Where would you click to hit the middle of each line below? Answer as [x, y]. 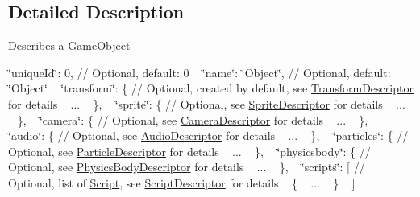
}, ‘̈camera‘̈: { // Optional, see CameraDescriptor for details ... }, [193, 119]
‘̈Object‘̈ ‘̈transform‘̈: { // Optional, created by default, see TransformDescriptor [211, 88]
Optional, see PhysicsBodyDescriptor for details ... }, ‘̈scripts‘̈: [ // [187, 167]
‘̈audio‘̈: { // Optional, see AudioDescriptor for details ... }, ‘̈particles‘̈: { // [208, 135]
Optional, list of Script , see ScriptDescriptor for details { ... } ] [182, 182]
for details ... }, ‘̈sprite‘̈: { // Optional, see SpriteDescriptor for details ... [207, 103]
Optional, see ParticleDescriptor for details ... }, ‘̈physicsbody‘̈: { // [189, 151]
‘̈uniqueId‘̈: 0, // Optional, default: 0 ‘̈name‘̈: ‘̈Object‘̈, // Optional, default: [200, 72]
